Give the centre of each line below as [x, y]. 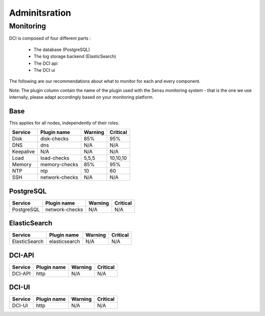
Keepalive [24, 152]
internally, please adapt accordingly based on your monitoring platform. [81, 97]
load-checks [55, 158]
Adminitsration [40, 13]
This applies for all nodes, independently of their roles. [64, 123]
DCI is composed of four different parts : [50, 38]
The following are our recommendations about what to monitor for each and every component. [105, 81]
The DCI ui [44, 70]
